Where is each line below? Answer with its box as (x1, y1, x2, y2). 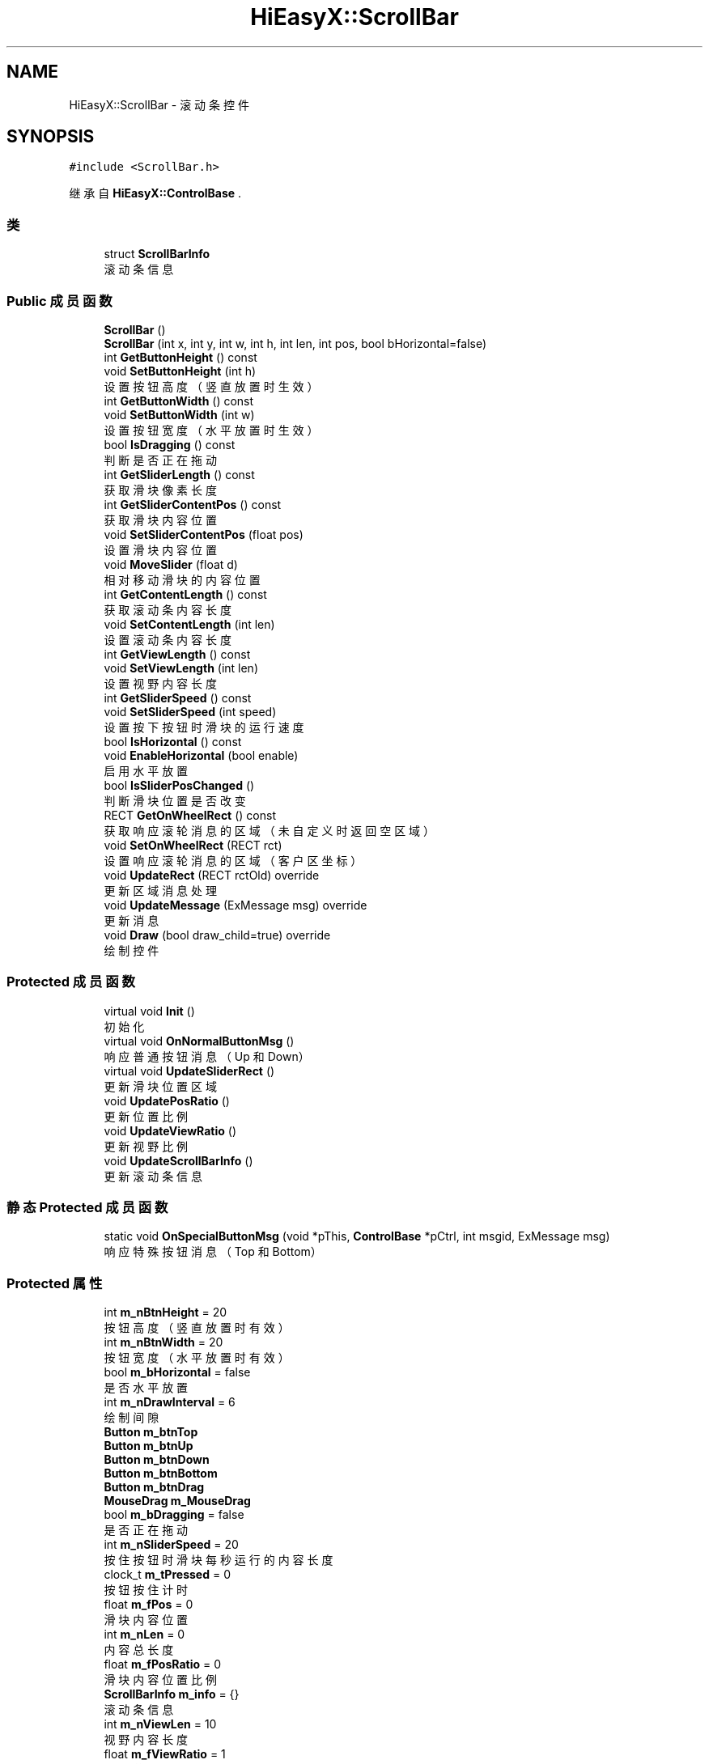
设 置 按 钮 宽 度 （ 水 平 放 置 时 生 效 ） (104, 422, 319, 437)
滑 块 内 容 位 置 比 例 (104, 1673, 217, 1687)
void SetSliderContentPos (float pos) (104, 527, 304, 541)
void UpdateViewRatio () (104, 1123, 236, 1138)
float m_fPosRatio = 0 (104, 1657, 222, 1672)
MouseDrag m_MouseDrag (104, 1494, 251, 1508)
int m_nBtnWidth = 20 (104, 1335, 223, 1350)
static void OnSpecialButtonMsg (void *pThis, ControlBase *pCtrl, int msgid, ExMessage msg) (104, 1229, 610, 1244)
